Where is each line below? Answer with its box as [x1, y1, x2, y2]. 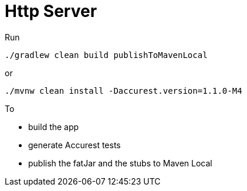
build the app [28, 121, 79, 132]
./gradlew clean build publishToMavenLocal [5, 50, 208, 60]
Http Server [5, 1, 97, 21]
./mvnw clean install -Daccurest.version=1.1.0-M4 [5, 86, 242, 95]
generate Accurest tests [28, 139, 121, 150]
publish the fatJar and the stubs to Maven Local [28, 158, 212, 168]
